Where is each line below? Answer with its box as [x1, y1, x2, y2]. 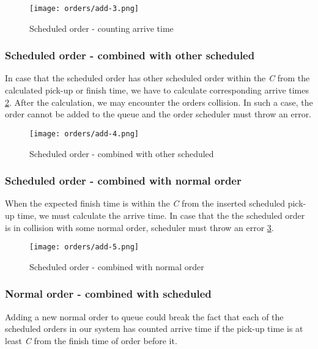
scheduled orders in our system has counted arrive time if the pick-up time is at [5, 322, 303, 335]
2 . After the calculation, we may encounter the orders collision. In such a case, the [5, 95, 313, 108]
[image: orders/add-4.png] [29, 129, 139, 138]
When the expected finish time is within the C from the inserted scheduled [5, 197, 286, 210]
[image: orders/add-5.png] [29, 243, 139, 252]
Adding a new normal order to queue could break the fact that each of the [5, 310, 284, 323]
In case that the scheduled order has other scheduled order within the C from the [5, 72, 310, 84]
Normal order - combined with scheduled [5, 286, 212, 301]
